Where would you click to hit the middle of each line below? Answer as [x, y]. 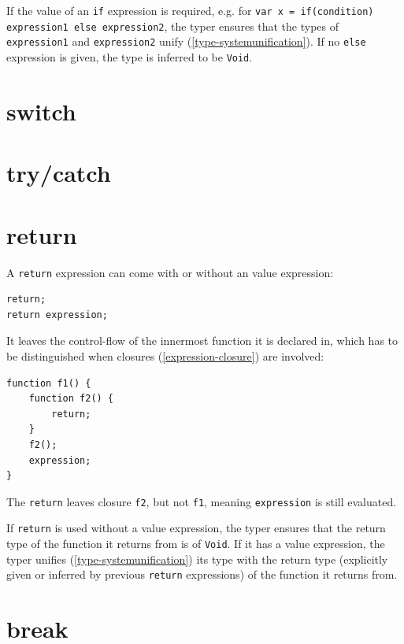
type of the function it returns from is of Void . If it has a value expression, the [196, 543]
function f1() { [49, 383]
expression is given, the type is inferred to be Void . [130, 56]
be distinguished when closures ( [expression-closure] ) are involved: [165, 355]
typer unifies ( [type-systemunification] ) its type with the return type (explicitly [197, 559]
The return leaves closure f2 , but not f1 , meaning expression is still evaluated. [202, 501]
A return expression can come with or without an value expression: [170, 272]
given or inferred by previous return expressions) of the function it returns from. [202, 574]
